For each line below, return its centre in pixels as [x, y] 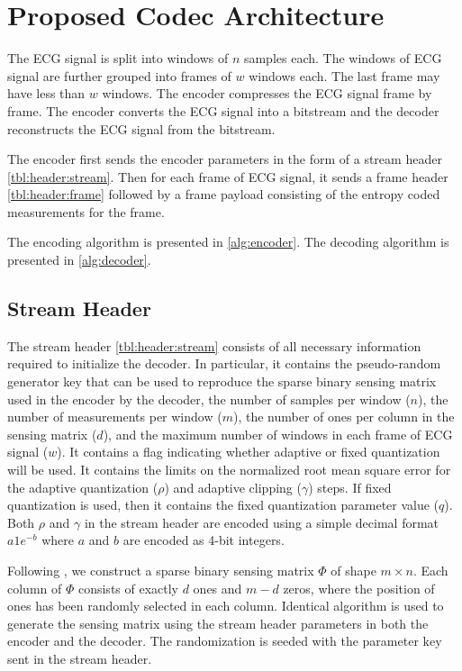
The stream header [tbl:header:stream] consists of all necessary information [214, 345]
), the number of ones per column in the [344, 417]
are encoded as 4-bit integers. [204, 540]
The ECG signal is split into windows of [118, 58]
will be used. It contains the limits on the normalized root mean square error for [229, 470]
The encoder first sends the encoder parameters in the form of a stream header [225, 159]
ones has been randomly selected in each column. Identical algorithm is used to [226, 606]
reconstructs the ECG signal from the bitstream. [141, 128]
